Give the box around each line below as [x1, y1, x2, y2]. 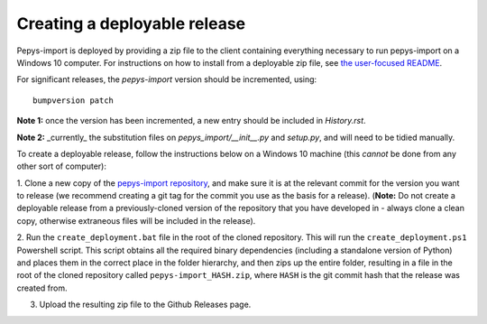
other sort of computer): [16, 161, 107, 171]
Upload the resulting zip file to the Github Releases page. [39, 299, 252, 310]
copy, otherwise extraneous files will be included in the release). [16, 215, 256, 226]
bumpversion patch [32, 95, 115, 106]
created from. [16, 282, 68, 293]
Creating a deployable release [16, 14, 246, 33]
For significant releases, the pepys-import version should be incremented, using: [16, 74, 317, 85]
